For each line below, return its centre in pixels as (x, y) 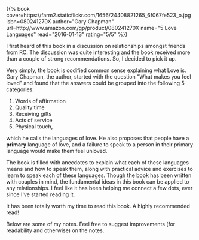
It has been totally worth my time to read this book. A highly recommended (98, 206)
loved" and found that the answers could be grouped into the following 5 (96, 83)
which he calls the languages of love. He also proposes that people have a (98, 138)
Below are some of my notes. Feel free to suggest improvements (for (91, 224)
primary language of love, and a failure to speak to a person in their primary (99, 145)
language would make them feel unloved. (57, 151)
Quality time (30, 107)
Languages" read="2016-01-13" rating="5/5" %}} (67, 34)
